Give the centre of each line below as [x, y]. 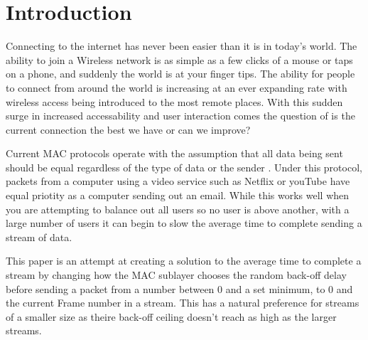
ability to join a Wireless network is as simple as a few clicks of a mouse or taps [179, 59]
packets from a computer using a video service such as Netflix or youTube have [178, 181]
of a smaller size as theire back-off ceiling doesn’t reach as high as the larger [171, 316]
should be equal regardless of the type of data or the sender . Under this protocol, [184, 167]
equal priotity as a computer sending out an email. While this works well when [178, 195]
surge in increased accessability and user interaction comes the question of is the [180, 116]
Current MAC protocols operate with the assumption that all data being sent [174, 153]
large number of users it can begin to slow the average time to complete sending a [184, 223]
